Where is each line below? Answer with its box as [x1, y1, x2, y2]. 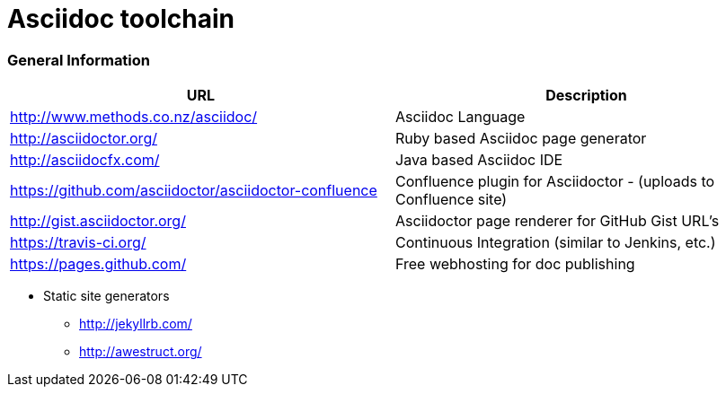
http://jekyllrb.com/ [79, 316, 192, 332]
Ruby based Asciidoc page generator [395, 129, 647, 148]
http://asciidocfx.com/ [10, 151, 160, 170]
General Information [7, 50, 151, 69]
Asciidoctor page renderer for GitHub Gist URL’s [395, 212, 720, 231]
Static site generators [43, 288, 170, 304]
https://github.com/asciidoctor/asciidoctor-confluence [10, 181, 377, 200]
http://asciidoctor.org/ [10, 129, 157, 148]
